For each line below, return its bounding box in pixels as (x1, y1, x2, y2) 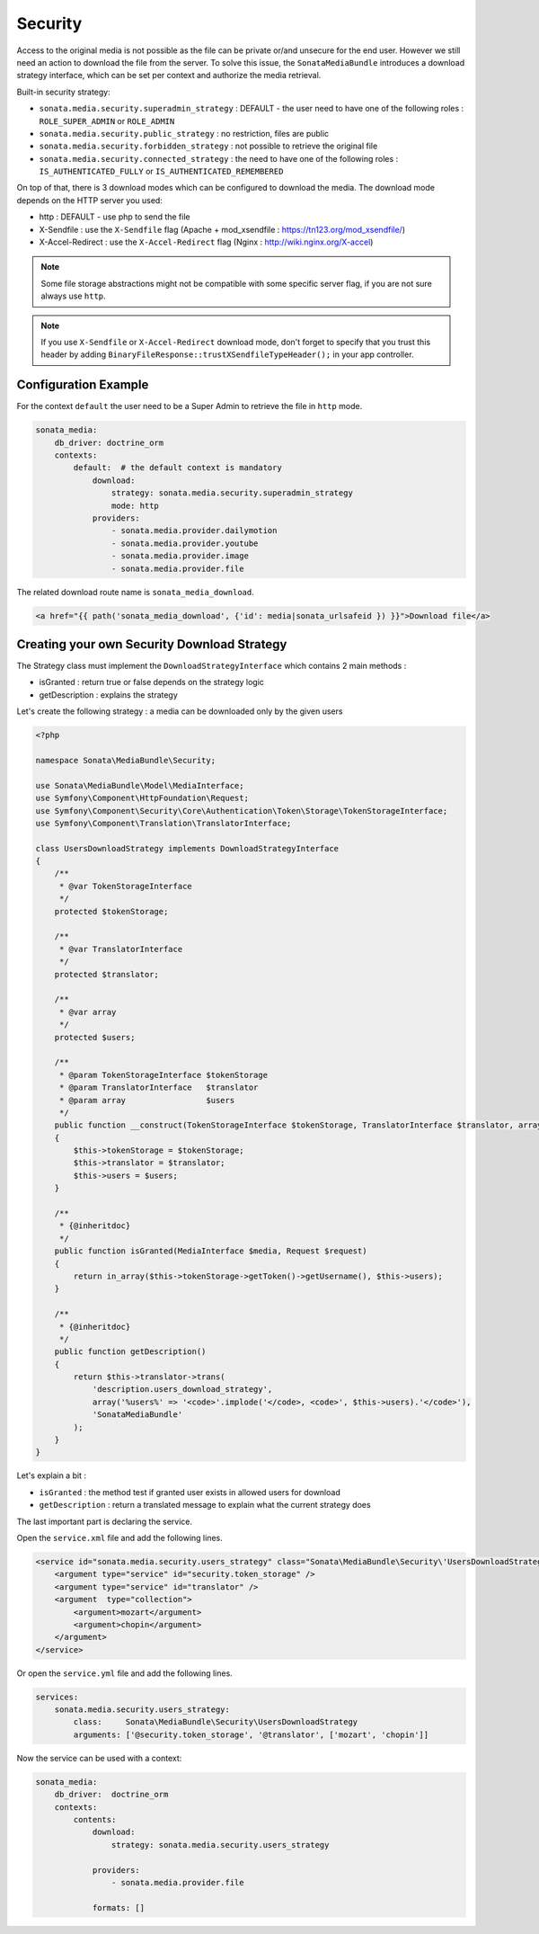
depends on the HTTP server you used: (16, 194, 163, 206)
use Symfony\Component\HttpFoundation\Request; (35, 793, 249, 804)
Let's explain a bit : (16, 1470, 87, 1481)
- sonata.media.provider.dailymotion (110, 526, 278, 536)
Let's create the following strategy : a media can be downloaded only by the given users (16, 706, 343, 717)
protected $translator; (54, 969, 159, 979)
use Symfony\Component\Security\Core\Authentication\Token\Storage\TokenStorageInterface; (35, 806, 448, 815)
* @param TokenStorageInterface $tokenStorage (58, 1070, 269, 1080)
